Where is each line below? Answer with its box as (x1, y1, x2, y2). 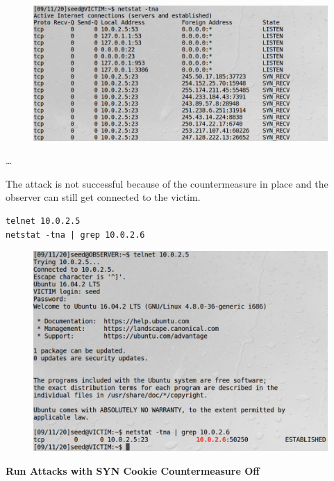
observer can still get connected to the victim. (6, 190, 201, 204)
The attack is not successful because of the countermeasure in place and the (6, 176, 328, 190)
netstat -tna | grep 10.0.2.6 (6, 229, 145, 240)
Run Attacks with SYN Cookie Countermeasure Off (6, 463, 260, 478)
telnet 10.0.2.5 (6, 215, 81, 226)
